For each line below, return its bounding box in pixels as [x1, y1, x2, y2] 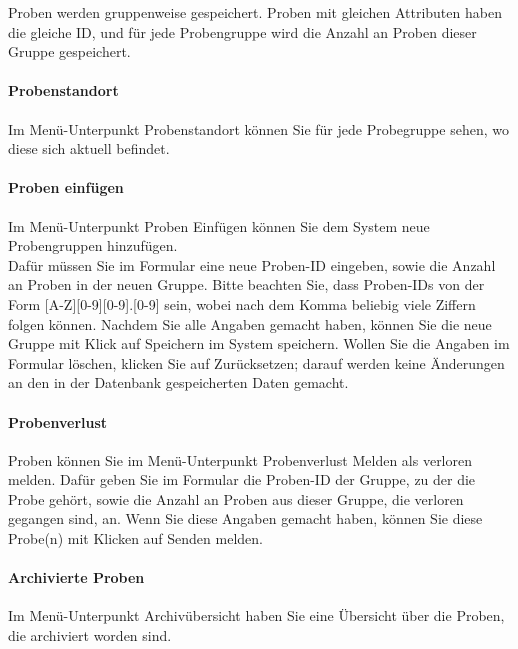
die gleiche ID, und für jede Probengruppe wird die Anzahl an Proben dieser [8, 21, 477, 42]
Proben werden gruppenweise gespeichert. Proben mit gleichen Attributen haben [8, 2, 502, 22]
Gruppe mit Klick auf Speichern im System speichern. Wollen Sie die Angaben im [8, 333, 510, 354]
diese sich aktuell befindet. [8, 138, 170, 159]
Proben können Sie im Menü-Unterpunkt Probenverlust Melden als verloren [8, 449, 473, 470]
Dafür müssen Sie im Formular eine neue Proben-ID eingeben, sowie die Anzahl [8, 254, 496, 275]
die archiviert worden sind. [8, 625, 172, 646]
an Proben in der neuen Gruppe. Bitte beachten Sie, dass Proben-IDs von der [8, 274, 485, 295]
